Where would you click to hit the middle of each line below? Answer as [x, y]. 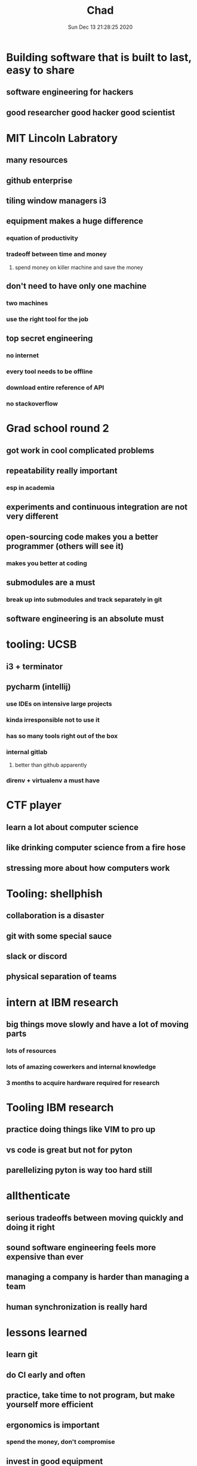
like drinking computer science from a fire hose [96, 848]
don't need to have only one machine [76, 286]
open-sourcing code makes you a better [82, 537]
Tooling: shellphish [54, 893]
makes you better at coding [47, 563]
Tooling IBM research [60, 1107]
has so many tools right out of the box [62, 736]
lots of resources [31, 1050]
